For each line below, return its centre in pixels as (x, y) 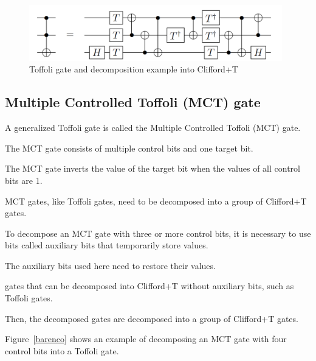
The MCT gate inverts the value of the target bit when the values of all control (153, 168)
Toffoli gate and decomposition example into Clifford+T (134, 69)
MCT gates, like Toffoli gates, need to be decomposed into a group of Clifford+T (156, 201)
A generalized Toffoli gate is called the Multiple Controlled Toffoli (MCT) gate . (153, 128)
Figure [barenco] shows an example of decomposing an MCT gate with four (146, 339)
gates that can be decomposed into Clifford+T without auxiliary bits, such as (149, 286)
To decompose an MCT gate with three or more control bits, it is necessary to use (158, 233)
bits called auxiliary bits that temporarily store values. (107, 245)
